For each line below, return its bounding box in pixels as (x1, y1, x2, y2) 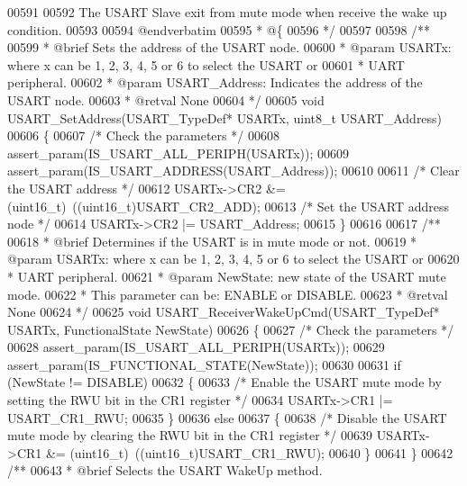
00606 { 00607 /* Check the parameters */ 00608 (7, 126, 279, 145)
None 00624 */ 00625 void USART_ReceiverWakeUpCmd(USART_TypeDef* (7, 302, 440, 321)
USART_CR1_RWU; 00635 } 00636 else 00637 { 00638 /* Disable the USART (7, 408, 447, 427)
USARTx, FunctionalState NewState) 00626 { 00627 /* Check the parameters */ (7, 319, 454, 338)
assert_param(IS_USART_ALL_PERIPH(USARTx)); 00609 (7, 143, 350, 162)
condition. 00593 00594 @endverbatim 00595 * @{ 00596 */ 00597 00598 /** (7, 20, 431, 39)
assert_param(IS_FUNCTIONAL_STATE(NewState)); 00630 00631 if (7, 355, 401, 373)
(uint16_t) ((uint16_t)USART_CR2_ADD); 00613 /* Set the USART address (7, 196, 450, 215)
